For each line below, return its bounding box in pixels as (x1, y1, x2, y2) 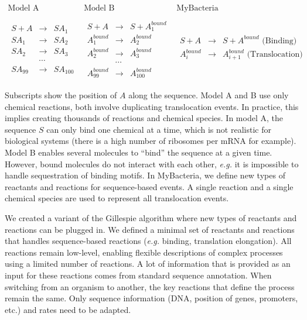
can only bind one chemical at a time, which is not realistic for (46, 123, 271, 135)
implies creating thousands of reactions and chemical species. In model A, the (5, 112, 283, 124)
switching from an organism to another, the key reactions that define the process (5, 280, 295, 293)
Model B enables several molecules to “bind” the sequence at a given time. (5, 146, 272, 159)
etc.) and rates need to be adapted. (5, 303, 131, 315)
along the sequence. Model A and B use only (128, 89, 289, 101)
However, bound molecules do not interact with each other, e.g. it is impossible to (5, 157, 299, 170)
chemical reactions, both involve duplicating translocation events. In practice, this (5, 100, 299, 112)
